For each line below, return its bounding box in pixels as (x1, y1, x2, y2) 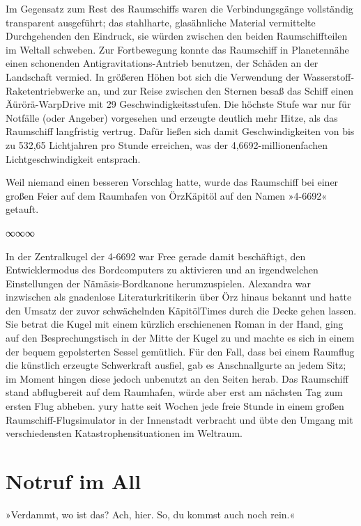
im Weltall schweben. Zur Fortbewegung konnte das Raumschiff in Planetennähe (6, 42, 349, 56)
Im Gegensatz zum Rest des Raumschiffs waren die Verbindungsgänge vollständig (6, 1, 353, 15)
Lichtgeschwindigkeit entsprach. (6, 151, 141, 166)
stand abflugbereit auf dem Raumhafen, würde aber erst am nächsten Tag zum (6, 385, 343, 399)
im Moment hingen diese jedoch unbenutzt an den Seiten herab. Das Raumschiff (6, 371, 348, 385)
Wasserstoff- (302, 69, 355, 83)
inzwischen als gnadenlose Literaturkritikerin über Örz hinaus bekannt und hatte (6, 289, 352, 304)
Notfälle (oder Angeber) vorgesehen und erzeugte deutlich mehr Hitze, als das (6, 110, 338, 125)
